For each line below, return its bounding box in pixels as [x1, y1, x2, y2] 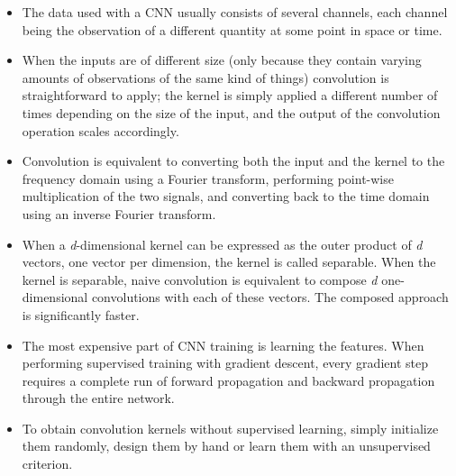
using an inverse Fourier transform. [22, 204, 216, 223]
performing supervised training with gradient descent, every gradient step [22, 353, 428, 372]
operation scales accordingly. [22, 121, 179, 140]
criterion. [22, 454, 73, 473]
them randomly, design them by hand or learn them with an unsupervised [22, 436, 431, 455]
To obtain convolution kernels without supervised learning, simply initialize [22, 418, 439, 437]
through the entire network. [22, 389, 175, 407]
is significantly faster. [22, 305, 140, 324]
